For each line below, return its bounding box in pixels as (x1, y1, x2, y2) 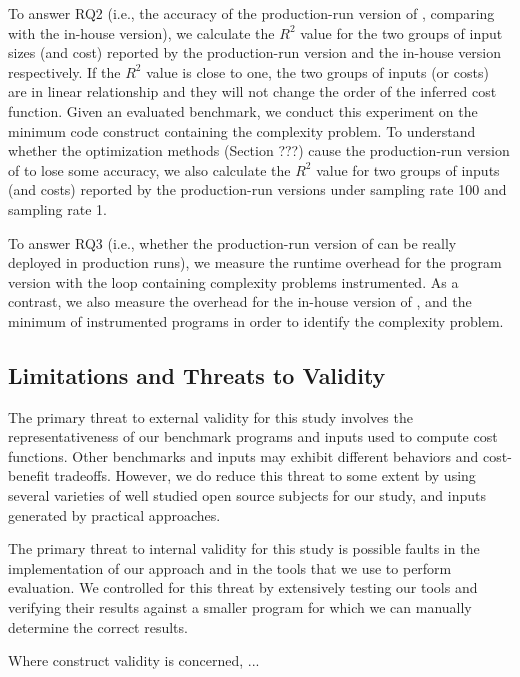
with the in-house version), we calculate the (8, 22, 275, 43)
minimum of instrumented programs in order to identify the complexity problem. (8, 310, 504, 331)
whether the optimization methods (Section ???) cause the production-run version (8, 140, 510, 161)
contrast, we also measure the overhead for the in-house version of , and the (8, 291, 472, 312)
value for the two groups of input (300, 22, 503, 43)
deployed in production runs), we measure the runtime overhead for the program (8, 252, 502, 273)
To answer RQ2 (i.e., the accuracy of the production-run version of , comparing (8, 3, 495, 23)
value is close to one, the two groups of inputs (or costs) (146, 61, 489, 82)
